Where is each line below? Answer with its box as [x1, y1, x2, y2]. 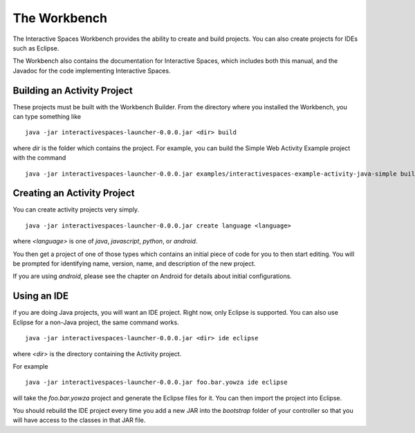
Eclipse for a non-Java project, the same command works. [12, 318, 179, 326]
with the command [12, 154, 66, 162]
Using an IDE [12, 291, 69, 302]
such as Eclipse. [12, 44, 59, 52]
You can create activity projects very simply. [12, 205, 140, 214]
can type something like [12, 113, 82, 121]
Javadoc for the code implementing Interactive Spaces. [12, 66, 171, 75]
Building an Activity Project [12, 84, 133, 96]
